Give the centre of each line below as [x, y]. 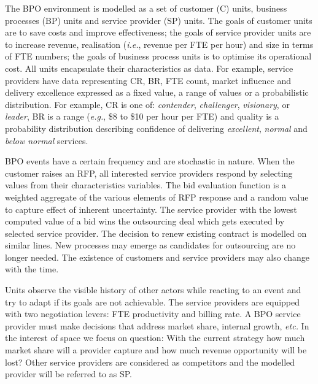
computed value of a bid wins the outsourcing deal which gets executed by [145, 221]
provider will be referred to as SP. [68, 374]
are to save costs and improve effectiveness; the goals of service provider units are [158, 32]
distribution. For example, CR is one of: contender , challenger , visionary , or [147, 104]
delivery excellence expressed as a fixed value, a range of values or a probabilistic [157, 92]
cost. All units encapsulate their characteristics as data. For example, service [149, 68]
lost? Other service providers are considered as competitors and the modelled [150, 362]
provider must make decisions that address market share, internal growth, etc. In [157, 325]
